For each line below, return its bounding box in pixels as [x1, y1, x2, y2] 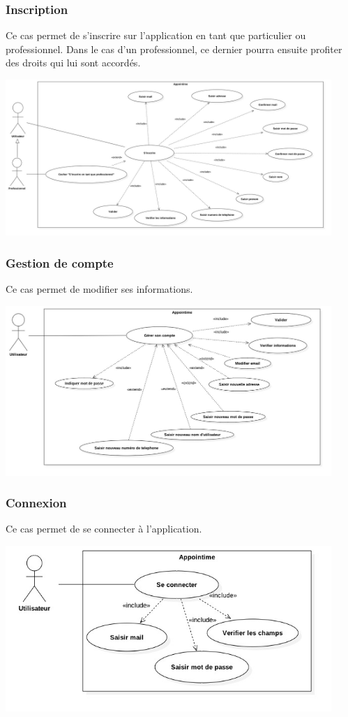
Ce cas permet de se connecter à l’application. [6, 521, 202, 536]
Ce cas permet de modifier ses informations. [6, 282, 193, 296]
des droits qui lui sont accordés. [6, 55, 141, 70]
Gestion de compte [6, 254, 114, 271]
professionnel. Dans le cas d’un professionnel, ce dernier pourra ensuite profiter [6, 41, 342, 56]
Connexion [6, 494, 67, 512]
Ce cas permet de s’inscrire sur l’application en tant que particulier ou [6, 28, 306, 43]
